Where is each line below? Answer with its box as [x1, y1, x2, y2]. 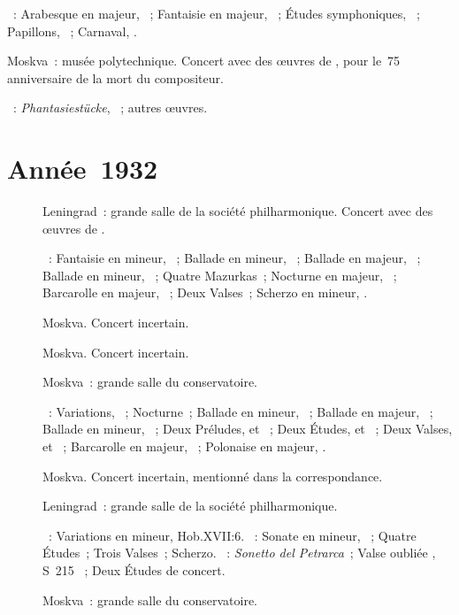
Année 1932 [7, 150, 158, 187]
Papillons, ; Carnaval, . [7, 21, 137, 40]
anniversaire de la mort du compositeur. [7, 68, 224, 87]
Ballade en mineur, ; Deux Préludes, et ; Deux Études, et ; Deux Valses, [42, 419, 453, 438]
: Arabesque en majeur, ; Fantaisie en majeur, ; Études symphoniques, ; [12, 4, 420, 22]
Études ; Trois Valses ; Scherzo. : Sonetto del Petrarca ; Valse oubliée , [42, 543, 436, 562]
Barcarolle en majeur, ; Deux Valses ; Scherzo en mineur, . [42, 283, 368, 302]
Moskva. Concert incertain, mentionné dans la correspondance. [42, 466, 383, 485]
